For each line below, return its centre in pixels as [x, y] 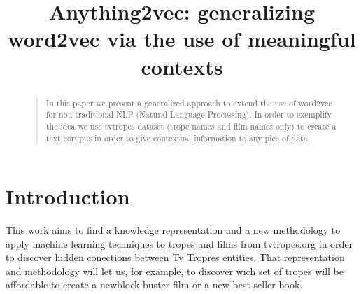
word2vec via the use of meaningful [182, 39]
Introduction [68, 196]
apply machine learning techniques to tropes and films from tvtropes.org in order [179, 243]
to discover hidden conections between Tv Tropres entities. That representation [175, 257]
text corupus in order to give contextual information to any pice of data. [178, 138]
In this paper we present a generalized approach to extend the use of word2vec [189, 103]
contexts [182, 66]
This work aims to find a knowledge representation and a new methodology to [173, 230]
